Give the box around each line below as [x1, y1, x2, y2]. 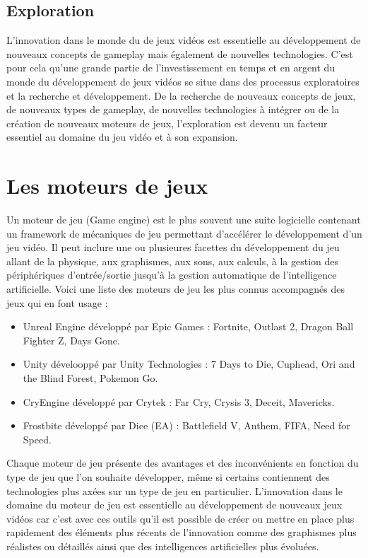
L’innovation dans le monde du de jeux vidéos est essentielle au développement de [6, 33, 361, 47]
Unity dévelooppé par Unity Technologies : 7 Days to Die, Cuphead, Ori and [23, 356, 355, 371]
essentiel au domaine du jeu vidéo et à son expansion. [6, 129, 238, 144]
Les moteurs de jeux [6, 171, 208, 200]
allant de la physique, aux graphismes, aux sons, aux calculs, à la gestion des [6, 253, 339, 268]
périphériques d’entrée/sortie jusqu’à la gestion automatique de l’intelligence [6, 267, 337, 282]
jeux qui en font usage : [6, 295, 108, 310]
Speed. [23, 431, 52, 446]
